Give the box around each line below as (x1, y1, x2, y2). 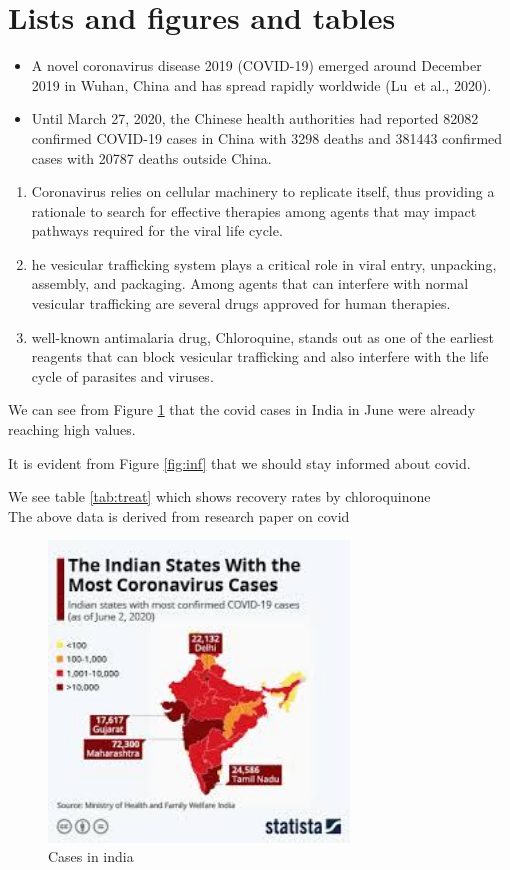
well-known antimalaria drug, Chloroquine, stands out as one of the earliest (31, 326, 494, 347)
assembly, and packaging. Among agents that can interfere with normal (31, 273, 469, 294)
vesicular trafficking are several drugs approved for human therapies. (31, 293, 451, 314)
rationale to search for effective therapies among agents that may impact (31, 200, 477, 221)
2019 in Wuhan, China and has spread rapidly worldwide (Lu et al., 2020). (31, 74, 492, 95)
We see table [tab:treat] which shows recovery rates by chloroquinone (8, 486, 431, 507)
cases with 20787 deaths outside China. (31, 147, 272, 168)
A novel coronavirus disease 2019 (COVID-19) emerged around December (31, 55, 482, 76)
